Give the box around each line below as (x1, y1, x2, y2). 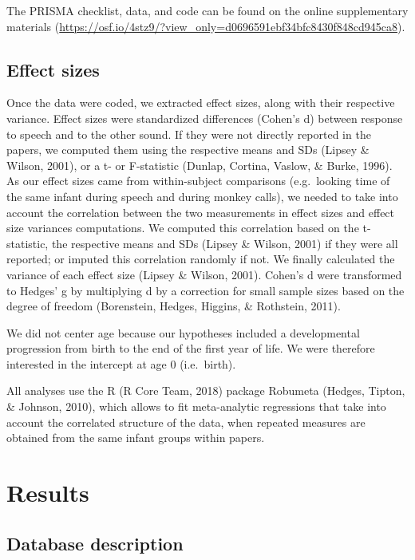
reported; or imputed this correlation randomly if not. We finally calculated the (6, 250, 395, 267)
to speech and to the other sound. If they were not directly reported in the (6, 125, 371, 142)
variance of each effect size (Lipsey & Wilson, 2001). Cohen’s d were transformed (6, 266, 402, 282)
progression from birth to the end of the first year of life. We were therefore (6, 340, 375, 357)
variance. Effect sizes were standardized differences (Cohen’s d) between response (6, 109, 403, 126)
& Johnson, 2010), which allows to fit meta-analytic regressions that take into (6, 398, 386, 415)
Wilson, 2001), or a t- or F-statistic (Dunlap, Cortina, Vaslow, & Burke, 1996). (6, 156, 393, 173)
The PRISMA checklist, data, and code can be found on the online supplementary (6, 2, 409, 18)
